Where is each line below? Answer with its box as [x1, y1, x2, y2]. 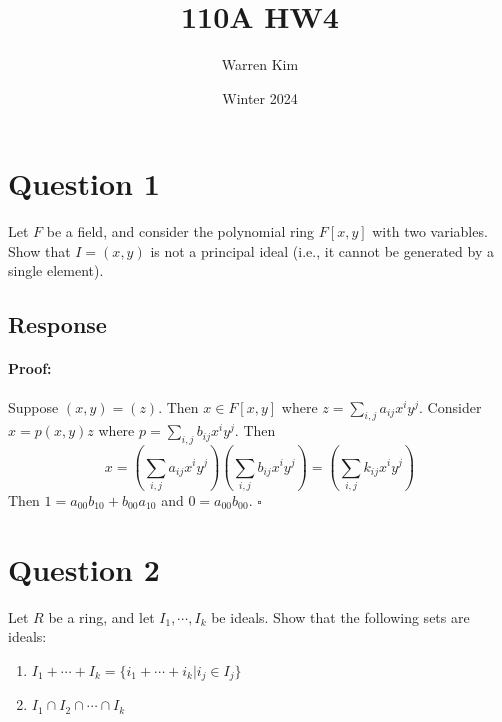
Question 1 [8, 163, 160, 204]
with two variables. [372, 221, 488, 242]
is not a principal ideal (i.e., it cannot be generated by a [150, 240, 494, 261]
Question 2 [8, 548, 160, 589]
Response [8, 309, 107, 340]
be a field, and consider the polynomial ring [46, 221, 315, 242]
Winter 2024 [222, 87, 298, 108]
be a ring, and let [48, 606, 155, 627]
